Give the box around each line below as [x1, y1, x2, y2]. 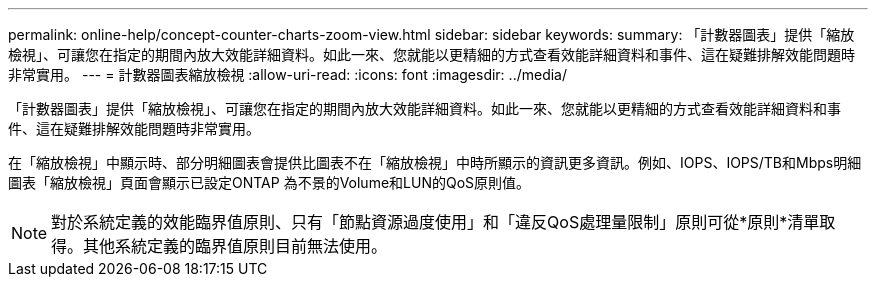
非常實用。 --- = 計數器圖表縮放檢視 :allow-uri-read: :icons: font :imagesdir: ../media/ [8, 66, 568, 83]
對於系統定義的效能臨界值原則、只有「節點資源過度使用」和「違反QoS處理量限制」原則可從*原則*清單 [51, 212, 820, 232]
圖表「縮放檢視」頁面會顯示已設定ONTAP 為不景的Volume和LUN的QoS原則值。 [8, 174, 531, 191]
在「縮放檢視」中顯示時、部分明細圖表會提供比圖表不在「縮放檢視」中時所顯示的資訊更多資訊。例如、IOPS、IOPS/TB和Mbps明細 [8, 154, 862, 171]
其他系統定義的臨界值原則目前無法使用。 [83, 236, 388, 256]
